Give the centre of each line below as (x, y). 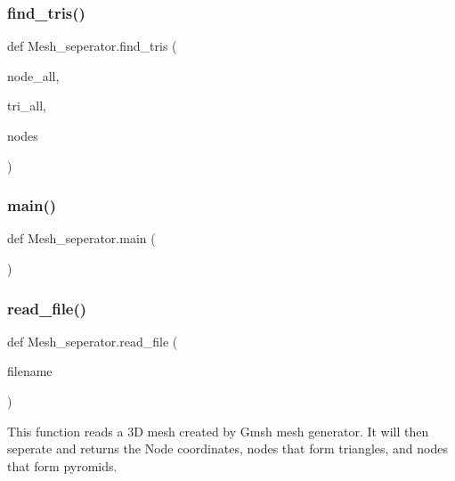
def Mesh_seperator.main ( (81, 238)
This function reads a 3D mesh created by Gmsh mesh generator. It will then (218, 431)
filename (30, 371)
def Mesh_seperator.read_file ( (93, 341)
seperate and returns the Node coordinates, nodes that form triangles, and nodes (227, 448)
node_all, (33, 75)
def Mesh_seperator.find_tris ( (92, 46)
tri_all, (27, 106)
